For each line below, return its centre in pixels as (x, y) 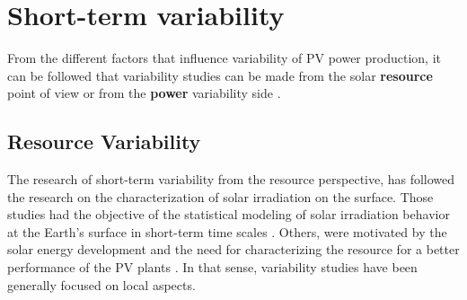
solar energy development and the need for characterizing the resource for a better (233, 249)
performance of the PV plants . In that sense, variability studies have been (212, 267)
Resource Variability (104, 141)
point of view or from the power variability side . (144, 93)
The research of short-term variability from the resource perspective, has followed (231, 179)
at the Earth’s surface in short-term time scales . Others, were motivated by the (227, 231)
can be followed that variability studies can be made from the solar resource (220, 75)
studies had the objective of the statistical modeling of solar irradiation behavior (229, 214)
